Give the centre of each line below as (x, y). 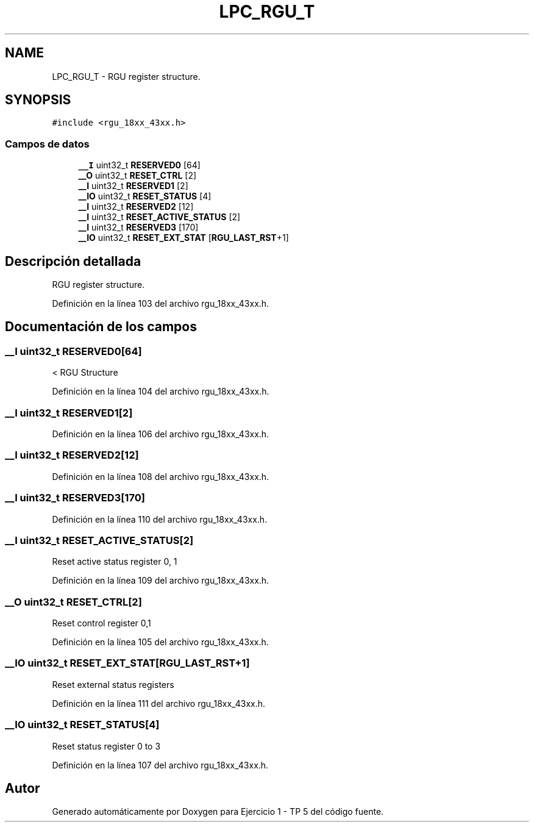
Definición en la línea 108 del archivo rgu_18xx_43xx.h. (161, 476)
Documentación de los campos (101, 327)
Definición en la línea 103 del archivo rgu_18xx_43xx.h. (161, 304)
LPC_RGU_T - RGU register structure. (126, 76)
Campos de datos (47, 144)
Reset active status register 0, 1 (115, 562)
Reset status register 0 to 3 (106, 746)
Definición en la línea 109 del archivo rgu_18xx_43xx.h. (161, 581)
